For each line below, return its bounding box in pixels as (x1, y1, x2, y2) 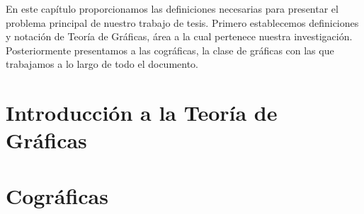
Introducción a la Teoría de (6, 98, 278, 127)
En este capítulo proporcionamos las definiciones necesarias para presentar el (6, 1, 339, 16)
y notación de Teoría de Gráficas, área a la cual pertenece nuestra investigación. (6, 29, 353, 44)
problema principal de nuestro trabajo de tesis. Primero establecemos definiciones (6, 15, 359, 30)
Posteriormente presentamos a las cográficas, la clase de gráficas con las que (6, 42, 334, 57)
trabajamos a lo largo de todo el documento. (6, 57, 198, 71)
